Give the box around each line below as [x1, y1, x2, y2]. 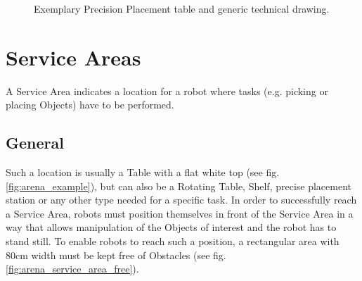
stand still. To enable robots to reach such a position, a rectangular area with [6, 234, 340, 249]
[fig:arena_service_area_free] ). [6, 261, 139, 276]
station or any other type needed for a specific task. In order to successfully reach [6, 192, 357, 207]
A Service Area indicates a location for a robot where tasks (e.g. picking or [6, 83, 328, 98]
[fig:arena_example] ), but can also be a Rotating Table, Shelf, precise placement [6, 178, 352, 193]
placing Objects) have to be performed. [6, 97, 174, 112]
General [6, 132, 64, 154]
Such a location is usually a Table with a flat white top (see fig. [6, 165, 280, 180]
